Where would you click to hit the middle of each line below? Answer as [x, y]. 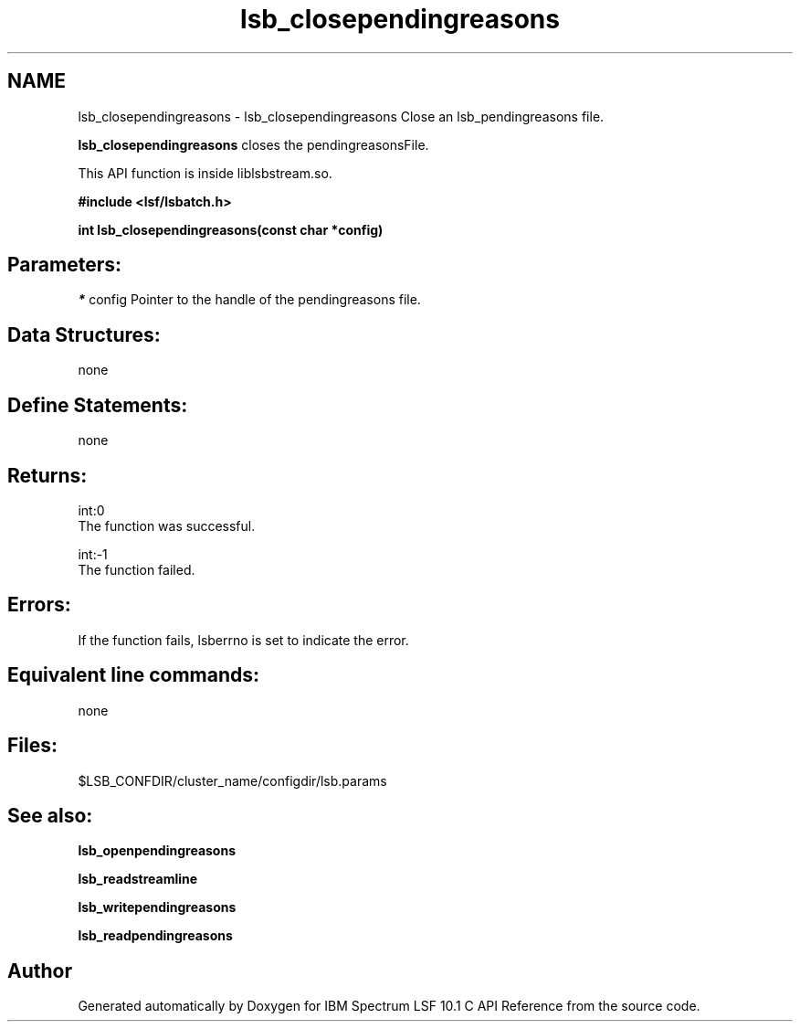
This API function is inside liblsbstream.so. [205, 173]
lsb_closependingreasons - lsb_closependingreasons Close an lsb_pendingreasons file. [341, 116]
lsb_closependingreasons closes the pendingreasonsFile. [253, 144]
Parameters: [64, 265]
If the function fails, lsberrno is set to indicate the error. [243, 640]
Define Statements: [98, 405]
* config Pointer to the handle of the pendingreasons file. [249, 300]
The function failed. [137, 569]
